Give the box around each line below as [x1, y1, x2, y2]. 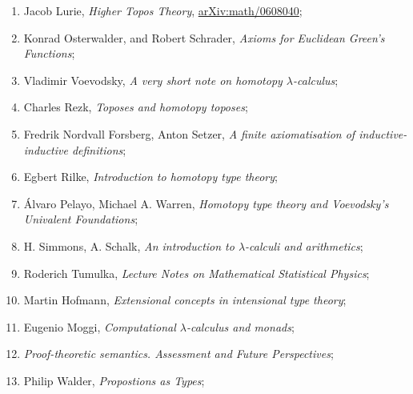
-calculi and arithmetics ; [245, 237, 363, 254]
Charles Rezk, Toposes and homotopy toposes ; [23, 98, 248, 115]
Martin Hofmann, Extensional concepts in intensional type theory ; [23, 291, 347, 308]
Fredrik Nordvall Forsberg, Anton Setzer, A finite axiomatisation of [23, 125, 355, 142]
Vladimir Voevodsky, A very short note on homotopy [23, 71, 283, 88]
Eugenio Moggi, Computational [23, 318, 176, 335]
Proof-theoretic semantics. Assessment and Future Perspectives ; [23, 345, 334, 362]
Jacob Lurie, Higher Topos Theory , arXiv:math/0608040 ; [23, 2, 303, 18]
